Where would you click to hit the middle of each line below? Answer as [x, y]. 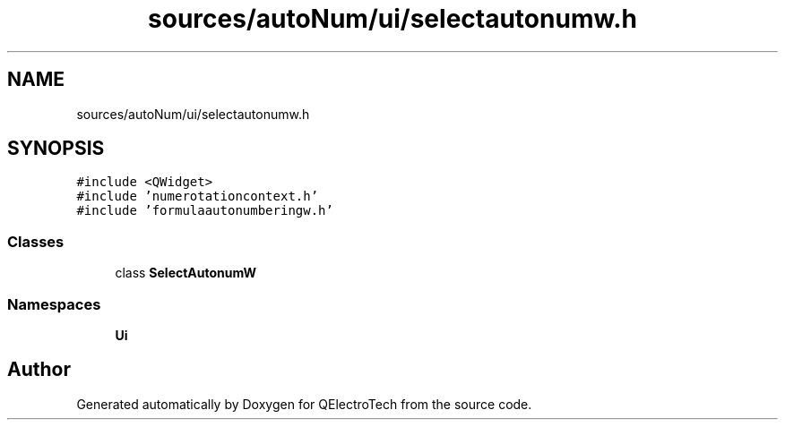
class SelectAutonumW [186, 273]
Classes [36, 241]
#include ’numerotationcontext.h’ [198, 196]
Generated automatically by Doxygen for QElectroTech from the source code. [304, 404]
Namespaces [54, 304]
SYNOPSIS [56, 149]
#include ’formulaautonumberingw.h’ [205, 211]
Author [39, 370]
